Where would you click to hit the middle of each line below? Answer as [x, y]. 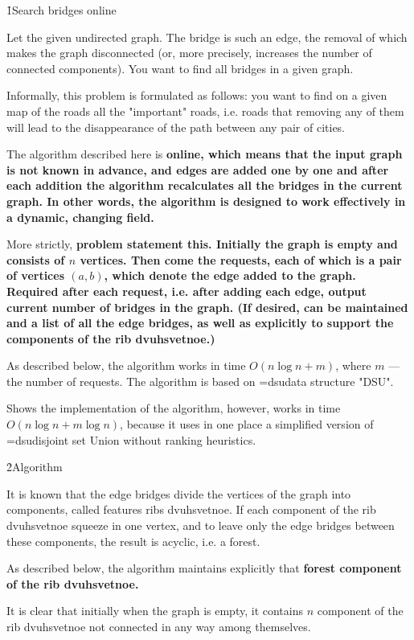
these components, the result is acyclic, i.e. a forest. [133, 541]
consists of [36, 259]
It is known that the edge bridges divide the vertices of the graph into [179, 493]
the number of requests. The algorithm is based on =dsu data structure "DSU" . [200, 381]
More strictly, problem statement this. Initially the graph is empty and [202, 244]
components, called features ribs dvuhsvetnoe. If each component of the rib [191, 509]
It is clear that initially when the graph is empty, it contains [155, 611]
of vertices [36, 275]
